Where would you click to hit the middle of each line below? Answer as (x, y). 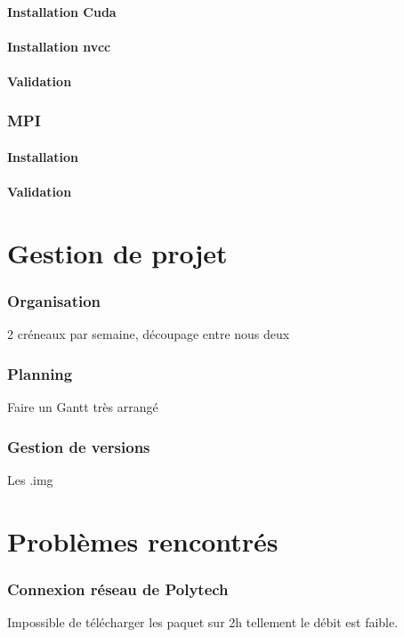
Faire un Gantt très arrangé (83, 407)
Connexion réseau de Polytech (118, 589)
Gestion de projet (117, 252)
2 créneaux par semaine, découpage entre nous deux (149, 334)
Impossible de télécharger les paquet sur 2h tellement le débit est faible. (203, 622)
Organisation (54, 301)
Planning (40, 373)
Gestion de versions (79, 446)
